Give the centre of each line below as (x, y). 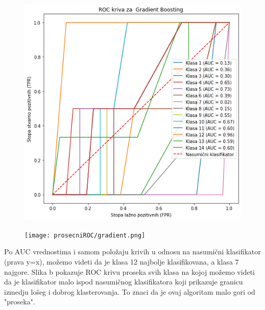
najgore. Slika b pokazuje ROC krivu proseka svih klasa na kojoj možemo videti (129, 271)
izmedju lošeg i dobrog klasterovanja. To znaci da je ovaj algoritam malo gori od (130, 291)
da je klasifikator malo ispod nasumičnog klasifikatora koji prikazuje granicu (124, 282)
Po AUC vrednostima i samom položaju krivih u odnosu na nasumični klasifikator (132, 252)
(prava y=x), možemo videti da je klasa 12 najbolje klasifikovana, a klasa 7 (122, 261)
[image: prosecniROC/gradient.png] (85, 235)
